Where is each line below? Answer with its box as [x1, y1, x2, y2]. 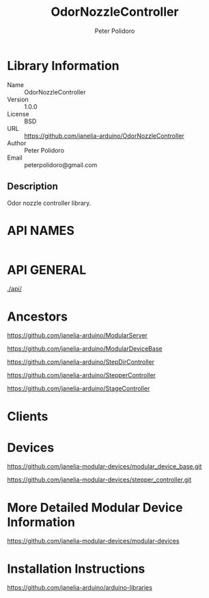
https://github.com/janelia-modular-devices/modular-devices [7, 537, 180, 545]
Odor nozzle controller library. [7, 199, 92, 207]
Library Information [7, 58, 120, 73]
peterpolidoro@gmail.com [24, 160, 98, 169]
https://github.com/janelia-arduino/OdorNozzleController [24, 132, 184, 140]
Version [7, 95, 29, 103]
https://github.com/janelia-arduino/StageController [7, 384, 150, 393]
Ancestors [7, 309, 68, 324]
